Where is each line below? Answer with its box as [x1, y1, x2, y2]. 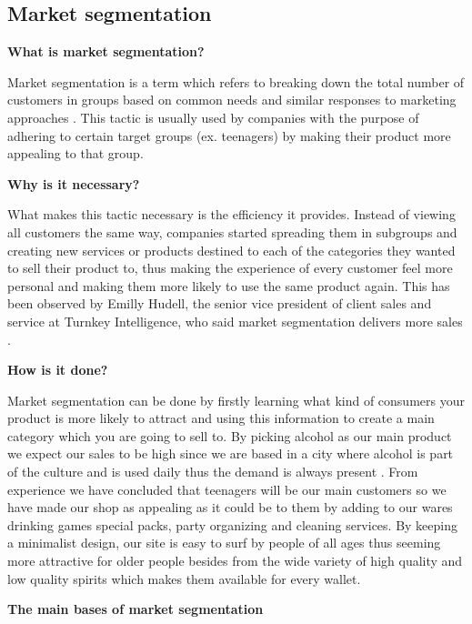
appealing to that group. [7, 144, 144, 163]
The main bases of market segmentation [7, 599, 264, 619]
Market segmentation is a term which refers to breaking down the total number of [7, 72, 465, 91]
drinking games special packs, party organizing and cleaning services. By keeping [7, 515, 458, 534]
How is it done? [7, 360, 108, 379]
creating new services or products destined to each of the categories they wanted [7, 240, 456, 259]
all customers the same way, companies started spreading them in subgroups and [7, 222, 457, 241]
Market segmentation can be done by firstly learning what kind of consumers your [7, 390, 465, 409]
